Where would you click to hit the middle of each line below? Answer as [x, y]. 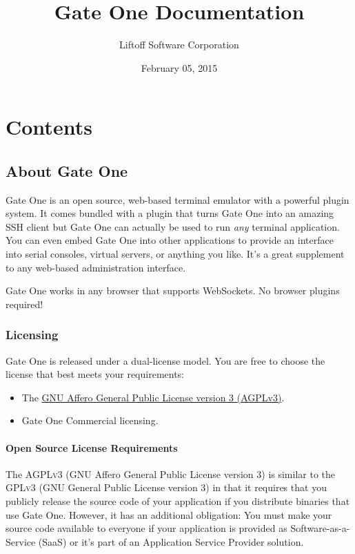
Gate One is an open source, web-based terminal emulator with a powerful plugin [177, 199]
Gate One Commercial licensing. [90, 420]
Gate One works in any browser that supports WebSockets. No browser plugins [173, 290]
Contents [49, 127]
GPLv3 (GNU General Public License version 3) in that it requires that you [166, 487]
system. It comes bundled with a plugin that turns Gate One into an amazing [170, 213]
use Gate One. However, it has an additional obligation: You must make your [169, 514]
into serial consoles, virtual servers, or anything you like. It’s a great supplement [175, 254]
